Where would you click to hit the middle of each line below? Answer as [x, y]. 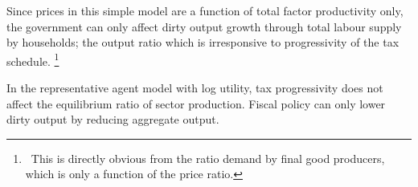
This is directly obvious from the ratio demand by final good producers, [208, 158]
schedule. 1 [33, 59]
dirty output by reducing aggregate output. [113, 119]
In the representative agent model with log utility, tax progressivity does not [195, 88]
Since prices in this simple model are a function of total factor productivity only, [205, 10]
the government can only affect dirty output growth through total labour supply [204, 26]
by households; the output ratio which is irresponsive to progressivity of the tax [203, 42]
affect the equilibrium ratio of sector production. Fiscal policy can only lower [196, 103]
